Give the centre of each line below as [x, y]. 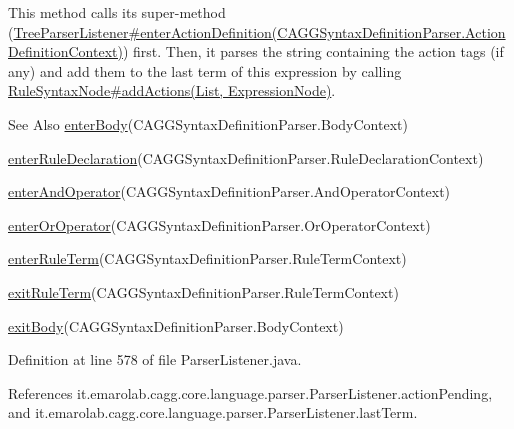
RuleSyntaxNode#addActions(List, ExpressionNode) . [172, 90]
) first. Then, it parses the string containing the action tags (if [313, 51]
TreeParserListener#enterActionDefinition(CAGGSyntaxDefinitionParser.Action [259, 31]
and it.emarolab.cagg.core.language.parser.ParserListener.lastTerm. [213, 412]
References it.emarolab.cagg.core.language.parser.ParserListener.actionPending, [250, 392]
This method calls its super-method [117, 12]
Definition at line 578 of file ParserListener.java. [155, 359]
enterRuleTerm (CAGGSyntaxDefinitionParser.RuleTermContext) [207, 258]
